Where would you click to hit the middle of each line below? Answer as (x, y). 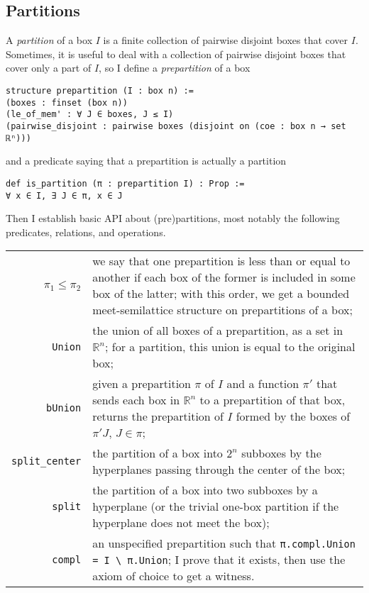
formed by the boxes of (293, 416)
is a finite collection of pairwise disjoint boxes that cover (226, 40)
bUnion (64, 408)
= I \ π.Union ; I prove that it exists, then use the (219, 560)
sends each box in (136, 400)
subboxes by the (281, 453)
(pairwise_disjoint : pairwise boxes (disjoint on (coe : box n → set (176, 126)
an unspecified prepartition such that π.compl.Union (224, 543)
